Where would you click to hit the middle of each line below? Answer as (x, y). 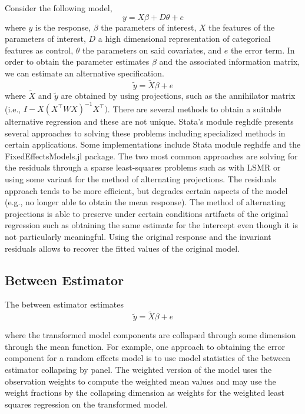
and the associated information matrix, (230, 61)
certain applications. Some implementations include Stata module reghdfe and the (153, 144)
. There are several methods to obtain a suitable (194, 108)
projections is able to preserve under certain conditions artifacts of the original (147, 213)
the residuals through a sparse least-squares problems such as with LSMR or (143, 167)
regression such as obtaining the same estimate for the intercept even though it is (152, 225)
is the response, (63, 27)
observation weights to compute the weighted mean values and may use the (140, 381)
